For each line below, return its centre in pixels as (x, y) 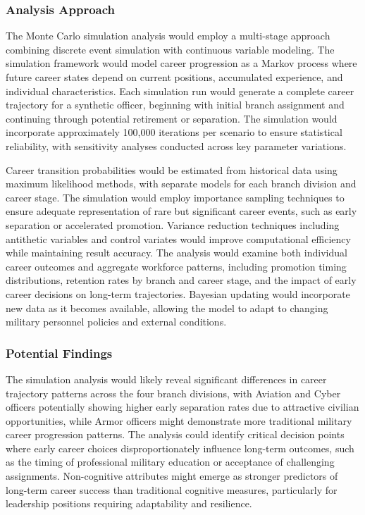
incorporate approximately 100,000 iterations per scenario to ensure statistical (174, 132)
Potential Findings (59, 353)
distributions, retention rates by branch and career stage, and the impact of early (181, 280)
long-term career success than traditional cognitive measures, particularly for (172, 489)
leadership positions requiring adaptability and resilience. (129, 503)
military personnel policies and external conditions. (116, 322)
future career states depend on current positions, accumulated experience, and (174, 77)
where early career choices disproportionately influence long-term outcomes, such (180, 448)
